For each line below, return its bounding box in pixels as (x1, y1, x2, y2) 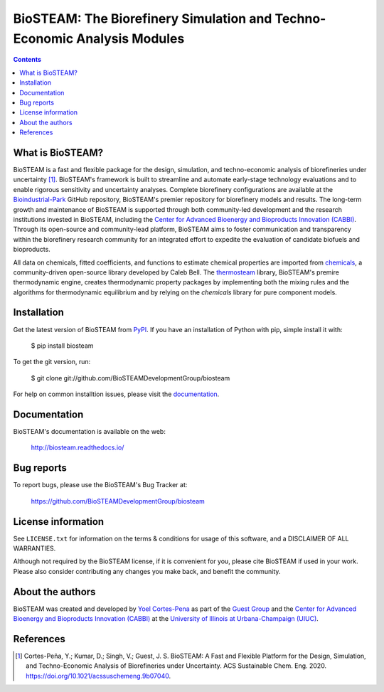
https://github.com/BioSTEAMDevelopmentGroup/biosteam (31, 496, 206, 505)
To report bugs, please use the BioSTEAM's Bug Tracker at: (13, 481, 188, 489)
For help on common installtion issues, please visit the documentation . (13, 390, 220, 398)
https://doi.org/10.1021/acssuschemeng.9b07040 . (26, 671, 171, 680)
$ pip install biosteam (31, 341, 94, 350)
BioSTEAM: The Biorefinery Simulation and (13, 11, 272, 26)
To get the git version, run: (13, 358, 91, 366)
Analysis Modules (75, 31, 185, 46)
